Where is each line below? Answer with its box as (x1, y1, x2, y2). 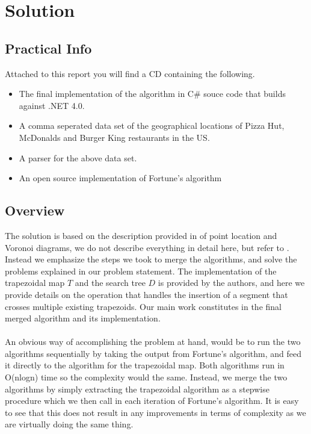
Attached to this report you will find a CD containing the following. (5, 67, 255, 79)
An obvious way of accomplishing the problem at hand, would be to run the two (5, 335, 301, 348)
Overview (5, 201, 65, 220)
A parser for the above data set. (19, 151, 137, 164)
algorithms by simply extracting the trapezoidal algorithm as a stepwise (5, 382, 269, 395)
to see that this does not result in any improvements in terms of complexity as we (5, 406, 306, 418)
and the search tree (75, 276, 146, 289)
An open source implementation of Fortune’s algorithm (19, 172, 222, 184)
